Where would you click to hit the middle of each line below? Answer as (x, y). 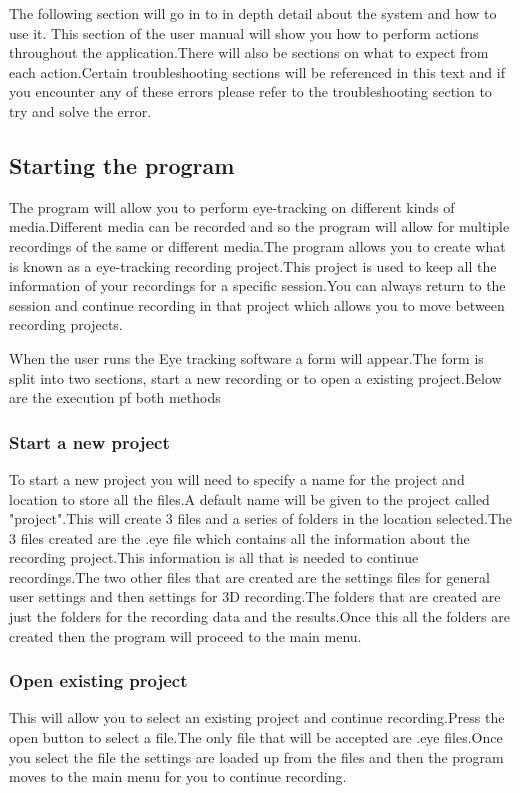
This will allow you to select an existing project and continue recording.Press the (257, 717)
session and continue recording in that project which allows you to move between (257, 304)
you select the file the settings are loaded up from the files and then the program (256, 756)
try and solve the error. (80, 110)
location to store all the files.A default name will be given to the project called (249, 498)
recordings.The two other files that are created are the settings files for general (249, 576)
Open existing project (98, 680)
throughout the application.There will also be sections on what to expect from (249, 52)
